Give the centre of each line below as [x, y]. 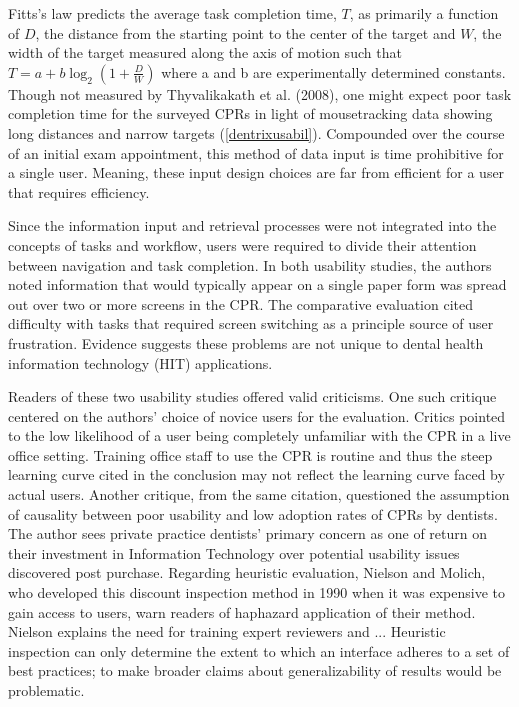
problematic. [46, 690]
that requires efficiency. [79, 191]
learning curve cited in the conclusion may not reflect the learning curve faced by [256, 474]
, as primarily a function [424, 13]
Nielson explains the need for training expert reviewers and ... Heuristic [227, 631]
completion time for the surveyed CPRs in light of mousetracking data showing [250, 113]
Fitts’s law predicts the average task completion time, [172, 13]
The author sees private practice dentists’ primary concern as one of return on [248, 533]
